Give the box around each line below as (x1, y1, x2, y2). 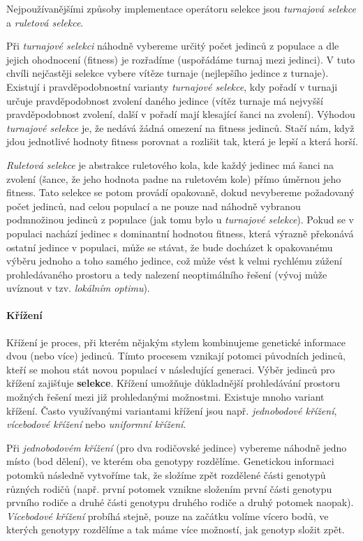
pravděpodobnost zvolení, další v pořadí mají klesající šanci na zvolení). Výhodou (6, 107, 355, 121)
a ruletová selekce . (6, 15, 84, 29)
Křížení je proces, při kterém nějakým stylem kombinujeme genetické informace (6, 334, 346, 349)
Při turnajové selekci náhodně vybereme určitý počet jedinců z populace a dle (6, 38, 339, 53)
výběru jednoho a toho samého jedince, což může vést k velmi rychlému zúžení (6, 253, 342, 268)
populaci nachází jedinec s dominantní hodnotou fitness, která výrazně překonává (6, 225, 354, 240)
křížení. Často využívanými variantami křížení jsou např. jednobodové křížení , (6, 403, 337, 417)
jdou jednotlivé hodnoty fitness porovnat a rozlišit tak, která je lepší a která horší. (6, 134, 358, 149)
